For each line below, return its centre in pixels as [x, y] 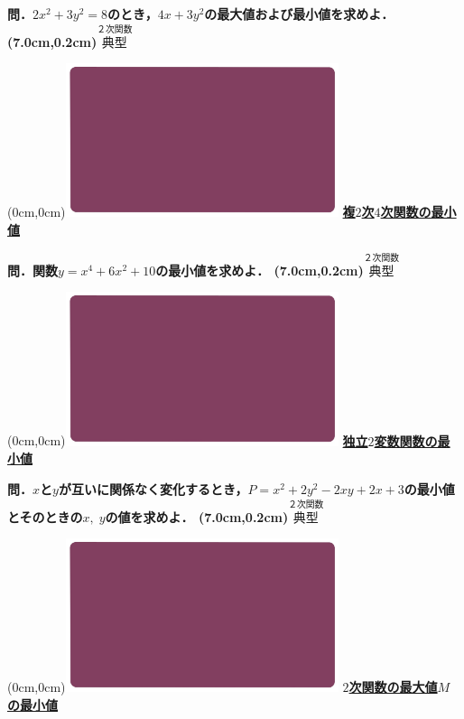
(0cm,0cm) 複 [181, 212]
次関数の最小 [418, 212]
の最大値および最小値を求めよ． [299, 14]
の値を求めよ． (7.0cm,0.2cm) [197, 516]
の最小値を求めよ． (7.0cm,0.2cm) [260, 270]
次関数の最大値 [393, 687]
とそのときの [45, 516]
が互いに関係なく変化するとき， [153, 488]
